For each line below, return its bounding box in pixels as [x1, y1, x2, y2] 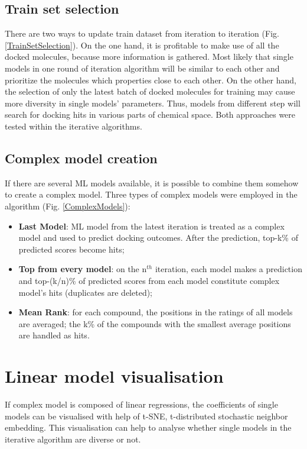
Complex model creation [5, 148, 158, 167]
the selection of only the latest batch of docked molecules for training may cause [5, 85, 295, 98]
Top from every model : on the [18, 263, 139, 275]
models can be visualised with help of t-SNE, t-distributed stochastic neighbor [5, 409, 288, 422]
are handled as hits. [18, 329, 90, 341]
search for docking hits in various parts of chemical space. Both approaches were [5, 108, 296, 121]
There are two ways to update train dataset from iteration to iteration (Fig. [5, 27, 279, 40]
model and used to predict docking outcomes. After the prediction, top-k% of [18, 231, 298, 244]
